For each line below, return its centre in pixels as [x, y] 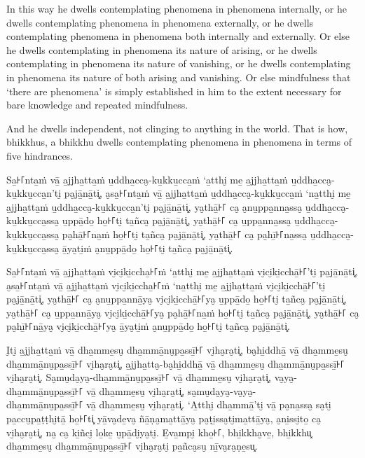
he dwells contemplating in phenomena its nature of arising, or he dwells [162, 49]
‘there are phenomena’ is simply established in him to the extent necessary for [174, 91]
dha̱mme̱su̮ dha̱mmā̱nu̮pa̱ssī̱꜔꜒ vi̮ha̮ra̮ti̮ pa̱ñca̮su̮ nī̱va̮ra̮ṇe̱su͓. [132, 446]
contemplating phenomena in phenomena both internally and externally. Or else [178, 36]
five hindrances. [40, 155]
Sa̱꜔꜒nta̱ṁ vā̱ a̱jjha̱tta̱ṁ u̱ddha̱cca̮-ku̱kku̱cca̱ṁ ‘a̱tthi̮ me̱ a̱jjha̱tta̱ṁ [147, 179]
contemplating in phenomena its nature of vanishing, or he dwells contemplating [179, 63]
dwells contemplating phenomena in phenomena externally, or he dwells [160, 22]
